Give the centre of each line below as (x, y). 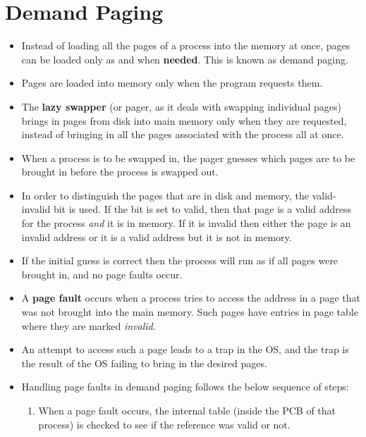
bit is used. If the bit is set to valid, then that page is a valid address (202, 209)
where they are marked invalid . (89, 325)
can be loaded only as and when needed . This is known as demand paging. (185, 59)
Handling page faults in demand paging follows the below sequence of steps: (185, 387)
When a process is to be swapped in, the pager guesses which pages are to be (188, 158)
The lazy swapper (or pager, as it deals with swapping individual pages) (181, 106)
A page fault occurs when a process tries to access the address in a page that (191, 298)
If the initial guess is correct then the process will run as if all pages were (180, 260)
